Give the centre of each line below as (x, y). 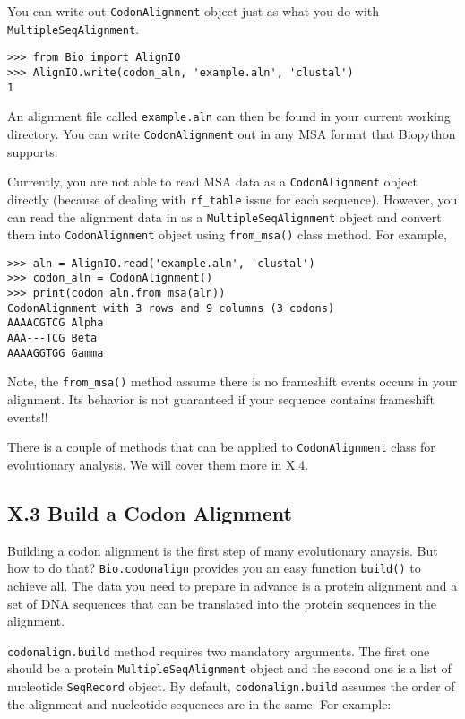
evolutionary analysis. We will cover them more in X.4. (158, 464)
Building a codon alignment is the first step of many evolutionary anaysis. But (223, 550)
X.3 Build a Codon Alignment (150, 512)
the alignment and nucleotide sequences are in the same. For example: (199, 703)
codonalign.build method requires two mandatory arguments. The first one (219, 650)
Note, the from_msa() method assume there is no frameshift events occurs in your (232, 381)
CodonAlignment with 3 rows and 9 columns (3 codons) (171, 308)
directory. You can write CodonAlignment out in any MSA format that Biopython (232, 133)
